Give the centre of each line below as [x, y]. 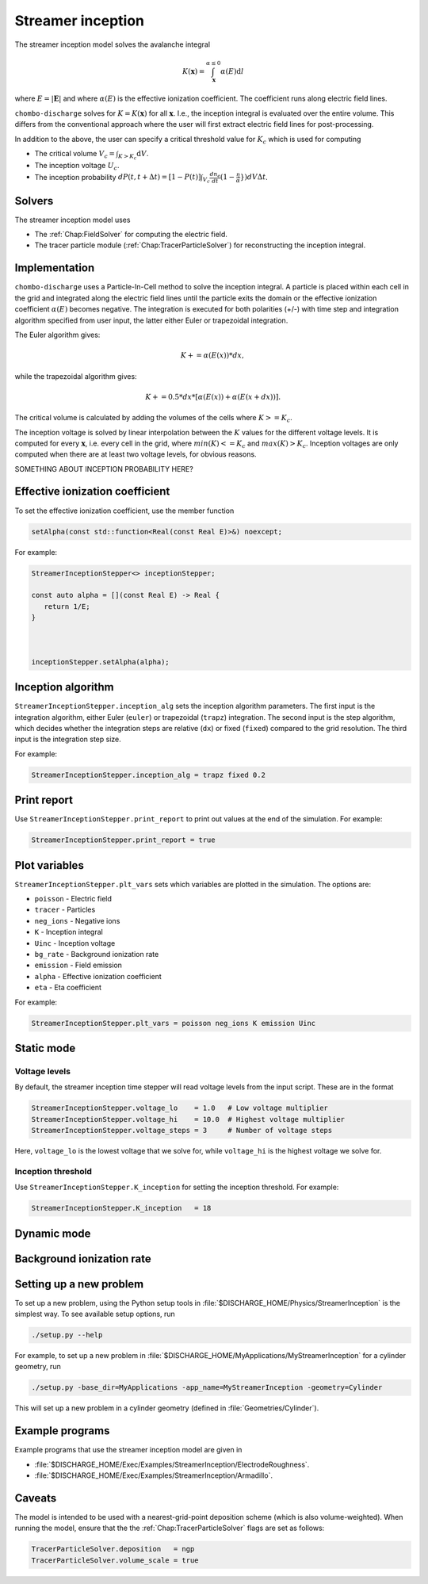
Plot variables [50, 865]
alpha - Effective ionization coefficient [98, 976]
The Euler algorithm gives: [57, 335]
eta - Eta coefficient [68, 988]
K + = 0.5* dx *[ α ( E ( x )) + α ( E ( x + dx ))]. [213, 397]
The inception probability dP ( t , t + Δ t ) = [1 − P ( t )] [118, 177]
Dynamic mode [53, 1233]
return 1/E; [67, 606]
